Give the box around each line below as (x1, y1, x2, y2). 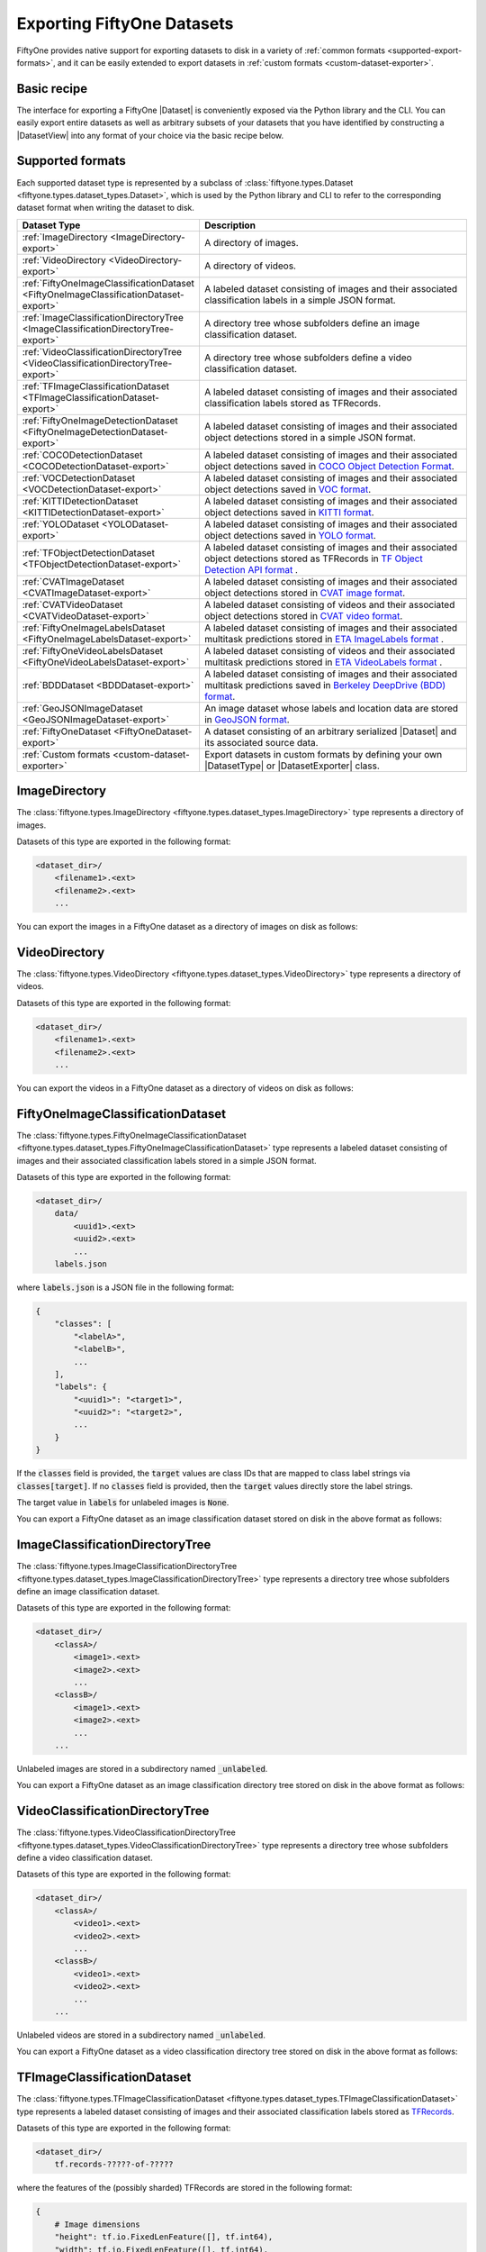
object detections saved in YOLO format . (203, 529, 377, 541)
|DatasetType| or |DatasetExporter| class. (203, 759, 380, 772)
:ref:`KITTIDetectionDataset (22, 495, 139, 507)
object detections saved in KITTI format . (203, 505, 374, 518)
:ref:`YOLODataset (22, 518, 100, 531)
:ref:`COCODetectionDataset (22, 449, 143, 461)
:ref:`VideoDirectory (22, 253, 107, 266)
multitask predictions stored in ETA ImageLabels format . (203, 632, 445, 645)
